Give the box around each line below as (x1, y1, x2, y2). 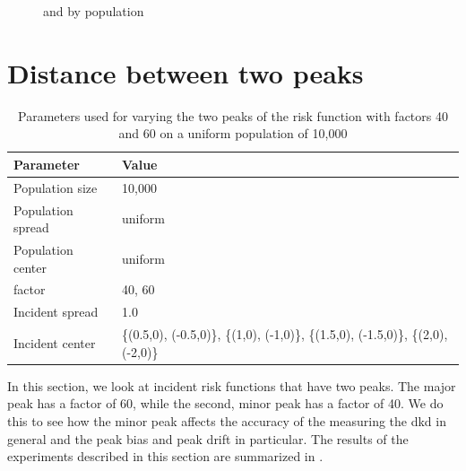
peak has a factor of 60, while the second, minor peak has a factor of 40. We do (7, 394, 444, 413)
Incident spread (13, 302, 99, 321)
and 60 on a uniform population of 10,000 (118, 124, 348, 143)
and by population (43, 2, 144, 20)
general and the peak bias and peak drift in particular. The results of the (7, 429, 409, 448)
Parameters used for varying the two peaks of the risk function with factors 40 (18, 106, 448, 125)
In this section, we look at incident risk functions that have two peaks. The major (7, 376, 456, 395)
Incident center (13, 333, 96, 352)
